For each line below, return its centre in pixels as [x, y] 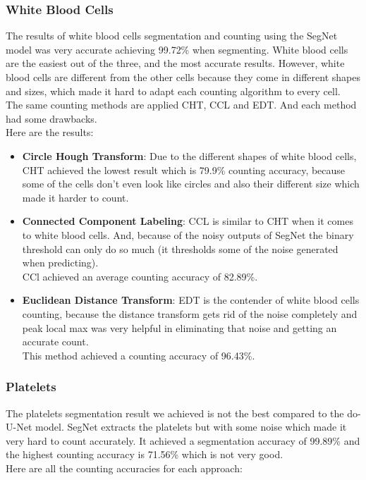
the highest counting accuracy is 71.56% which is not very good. [145, 454]
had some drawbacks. [51, 118]
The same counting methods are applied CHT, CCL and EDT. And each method [181, 105]
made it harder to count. [75, 197]
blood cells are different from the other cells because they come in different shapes [183, 77]
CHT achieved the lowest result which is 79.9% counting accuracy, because [184, 170]
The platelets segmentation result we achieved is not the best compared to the [175, 413]
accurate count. [55, 341]
